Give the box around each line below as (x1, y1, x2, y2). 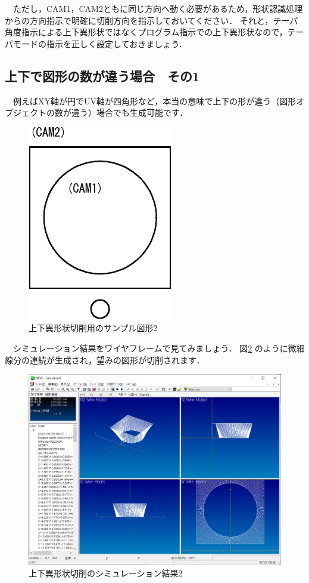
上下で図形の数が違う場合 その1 (5, 66, 200, 85)
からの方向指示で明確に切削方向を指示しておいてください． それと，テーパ (5, 14, 298, 26)
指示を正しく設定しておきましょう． (46, 37, 188, 50)
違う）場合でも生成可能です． (71, 106, 188, 119)
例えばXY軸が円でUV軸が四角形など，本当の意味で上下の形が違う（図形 (13, 94, 296, 107)
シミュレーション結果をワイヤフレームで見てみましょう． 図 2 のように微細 (13, 341, 305, 354)
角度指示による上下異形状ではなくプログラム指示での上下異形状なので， (5, 26, 288, 38)
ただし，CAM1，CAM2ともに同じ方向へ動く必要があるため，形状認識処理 (13, 2, 303, 14)
